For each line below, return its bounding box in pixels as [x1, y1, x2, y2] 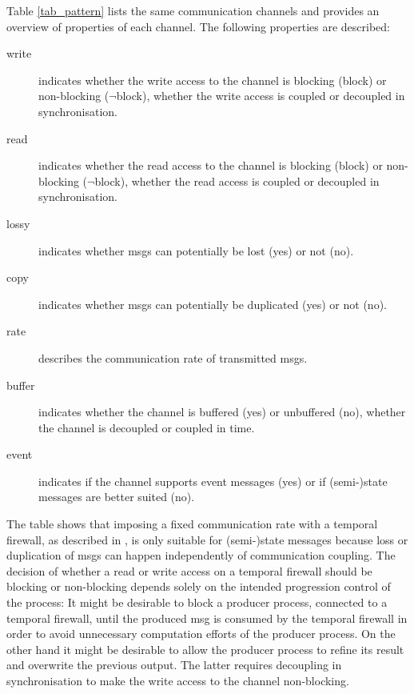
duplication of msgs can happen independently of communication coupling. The [6, 547, 396, 564]
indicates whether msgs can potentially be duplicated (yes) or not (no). [38, 295, 387, 312]
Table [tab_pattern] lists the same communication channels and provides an [6, 2, 380, 18]
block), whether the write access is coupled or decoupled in [116, 87, 405, 104]
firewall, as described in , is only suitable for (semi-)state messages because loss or [6, 531, 408, 548]
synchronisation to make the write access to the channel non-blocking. [6, 672, 349, 688]
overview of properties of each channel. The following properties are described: [6, 18, 391, 34]
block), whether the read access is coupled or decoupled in [94, 172, 380, 189]
